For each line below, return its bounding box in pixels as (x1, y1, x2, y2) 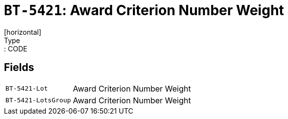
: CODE (4, 44, 28, 53)
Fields (4, 61, 34, 74)
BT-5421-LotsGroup (5, 96, 71, 104)
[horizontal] (4, 27, 41, 36)
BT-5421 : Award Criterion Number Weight (4, 2, 284, 19)
